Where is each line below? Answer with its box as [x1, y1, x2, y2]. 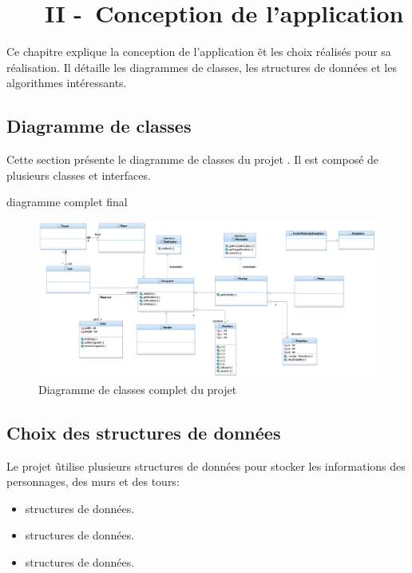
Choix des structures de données [6, 420, 281, 444]
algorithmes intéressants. [6, 74, 127, 91]
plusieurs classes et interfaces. [6, 166, 151, 183]
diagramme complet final [6, 193, 128, 210]
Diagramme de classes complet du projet [38, 380, 237, 397]
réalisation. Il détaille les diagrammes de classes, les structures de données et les [6, 58, 397, 75]
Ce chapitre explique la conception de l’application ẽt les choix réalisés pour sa [6, 43, 391, 60]
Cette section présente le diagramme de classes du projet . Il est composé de [6, 151, 379, 168]
